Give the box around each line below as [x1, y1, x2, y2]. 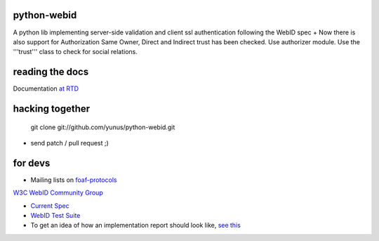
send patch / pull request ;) [30, 139, 109, 147]
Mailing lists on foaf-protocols [30, 176, 117, 184]
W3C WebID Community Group [13, 188, 103, 197]
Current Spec [30, 201, 69, 210]
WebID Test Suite [30, 211, 81, 220]
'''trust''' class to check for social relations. [13, 48, 138, 56]
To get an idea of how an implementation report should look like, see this [30, 221, 241, 230]
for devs [13, 157, 51, 169]
